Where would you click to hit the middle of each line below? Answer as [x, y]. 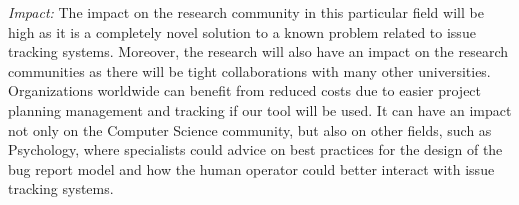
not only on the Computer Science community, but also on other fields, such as [250, 129]
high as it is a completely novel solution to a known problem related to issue [242, 31]
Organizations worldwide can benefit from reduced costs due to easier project [245, 90]
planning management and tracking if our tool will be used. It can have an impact [260, 109]
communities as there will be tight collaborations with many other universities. [249, 70]
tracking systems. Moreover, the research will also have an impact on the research [258, 51]
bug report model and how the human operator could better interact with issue [251, 168]
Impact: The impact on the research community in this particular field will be [246, 12]
